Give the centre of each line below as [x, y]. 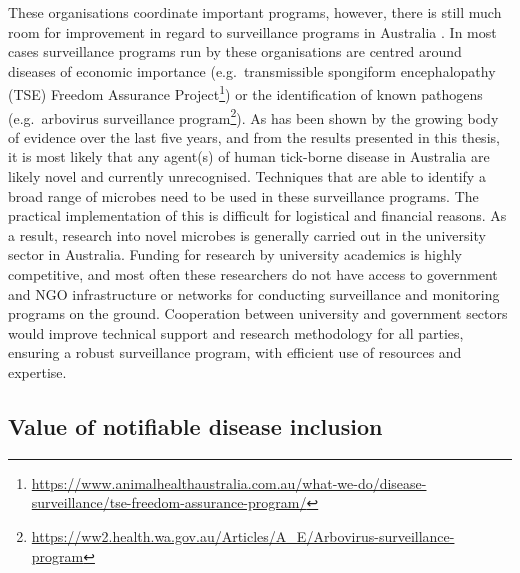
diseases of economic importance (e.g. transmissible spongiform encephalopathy [252, 70]
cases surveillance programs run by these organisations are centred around [235, 51]
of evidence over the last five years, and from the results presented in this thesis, [254, 136]
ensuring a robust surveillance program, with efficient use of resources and [235, 352]
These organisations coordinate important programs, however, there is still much [255, 12]
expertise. [37, 372]
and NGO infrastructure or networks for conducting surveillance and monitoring [254, 293]
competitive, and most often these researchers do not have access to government [253, 274]
